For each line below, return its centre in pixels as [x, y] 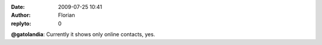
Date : [18, 7]
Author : [21, 15]
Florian [66, 15]
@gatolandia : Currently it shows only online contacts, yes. [83, 34]
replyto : [21, 23]
